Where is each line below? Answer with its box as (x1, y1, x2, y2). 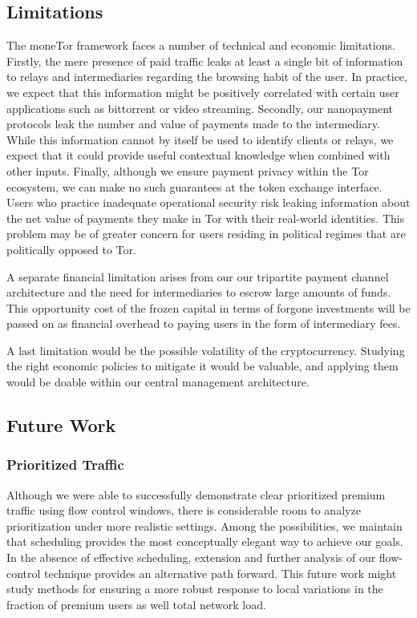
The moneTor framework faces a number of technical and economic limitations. (6, 37, 395, 54)
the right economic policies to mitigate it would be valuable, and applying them (6, 357, 399, 374)
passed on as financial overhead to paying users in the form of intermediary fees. (6, 315, 401, 332)
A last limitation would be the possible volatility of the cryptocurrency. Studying (6, 341, 405, 358)
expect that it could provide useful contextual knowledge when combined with (6, 147, 391, 164)
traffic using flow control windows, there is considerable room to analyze (6, 502, 361, 519)
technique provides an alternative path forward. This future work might (44, 564, 397, 581)
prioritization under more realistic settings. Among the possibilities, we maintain (6, 517, 403, 534)
